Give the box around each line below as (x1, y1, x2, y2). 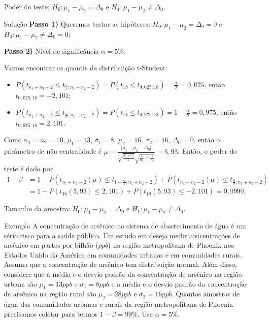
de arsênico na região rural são (4, 289, 96, 299)
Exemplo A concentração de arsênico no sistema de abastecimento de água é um (4, 220, 246, 230)
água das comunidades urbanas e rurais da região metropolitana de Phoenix (4, 299, 234, 309)
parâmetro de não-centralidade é (4, 146, 102, 156)
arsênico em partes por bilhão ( (4, 240, 99, 250)
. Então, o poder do (177, 146, 237, 156)
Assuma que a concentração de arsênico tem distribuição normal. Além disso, (4, 259, 237, 269)
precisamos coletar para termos (4, 308, 98, 319)
